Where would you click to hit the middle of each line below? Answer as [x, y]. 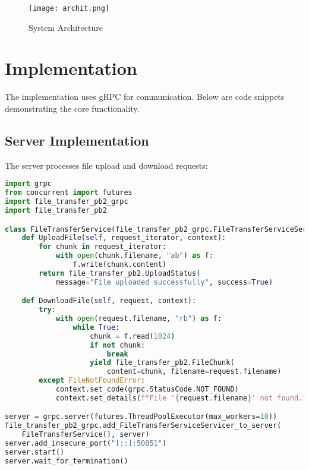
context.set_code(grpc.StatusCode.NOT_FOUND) [147, 389]
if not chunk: [118, 345]
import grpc [28, 184]
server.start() [35, 452]
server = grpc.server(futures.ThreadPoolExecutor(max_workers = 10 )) [141, 417]
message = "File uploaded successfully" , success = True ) [164, 282]
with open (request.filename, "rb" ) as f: [139, 319]
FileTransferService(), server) [86, 435]
